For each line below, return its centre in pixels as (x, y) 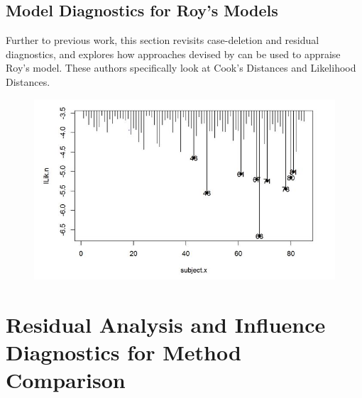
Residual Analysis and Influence (166, 325)
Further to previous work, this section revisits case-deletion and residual (163, 40)
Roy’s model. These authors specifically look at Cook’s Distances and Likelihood (181, 68)
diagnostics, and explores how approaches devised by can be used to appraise (173, 54)
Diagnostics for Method (124, 352)
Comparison (66, 380)
